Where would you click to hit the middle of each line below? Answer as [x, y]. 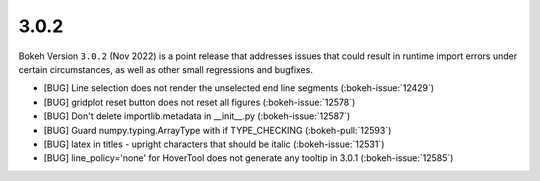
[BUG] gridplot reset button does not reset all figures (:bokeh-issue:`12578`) [199, 102]
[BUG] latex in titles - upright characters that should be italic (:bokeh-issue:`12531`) [214, 144]
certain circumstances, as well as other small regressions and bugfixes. [166, 69]
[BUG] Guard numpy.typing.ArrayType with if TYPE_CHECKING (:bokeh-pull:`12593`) [217, 130]
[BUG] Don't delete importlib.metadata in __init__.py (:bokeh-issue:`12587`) [197, 116]
